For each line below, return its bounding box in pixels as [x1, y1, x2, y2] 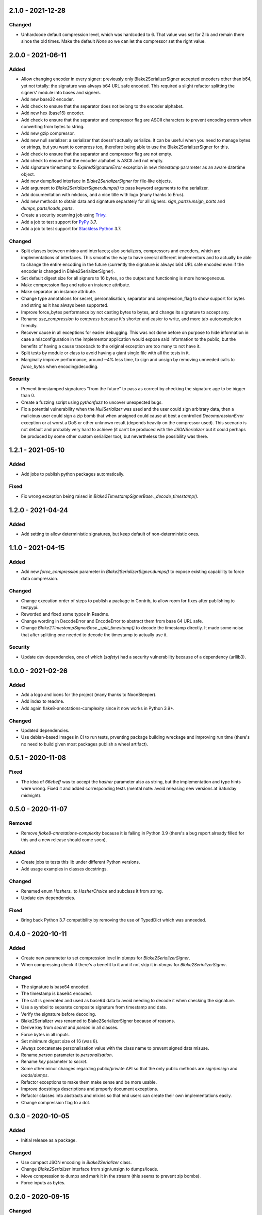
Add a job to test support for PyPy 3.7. [21, 219, 97, 225]
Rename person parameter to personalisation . [21, 1052, 114, 1058]
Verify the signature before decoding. [21, 1011, 97, 1017]
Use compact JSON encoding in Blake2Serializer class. [21, 1159, 132, 1165]
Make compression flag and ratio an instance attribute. [21, 282, 131, 288]
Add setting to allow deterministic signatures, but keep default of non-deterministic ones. [21, 531, 200, 537]
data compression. [21, 575, 59, 581]
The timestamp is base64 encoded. [21, 990, 92, 996]
